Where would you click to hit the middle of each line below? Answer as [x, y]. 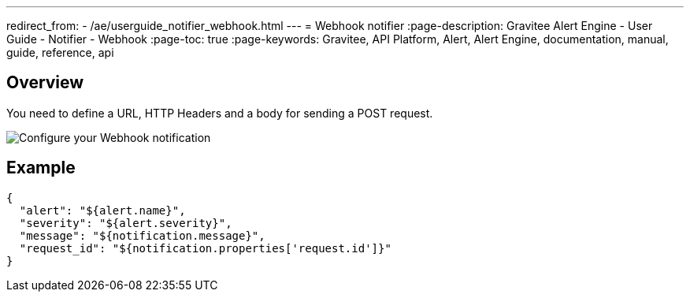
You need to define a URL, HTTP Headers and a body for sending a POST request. [220, 113]
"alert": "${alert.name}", [102, 210]
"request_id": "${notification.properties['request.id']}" [205, 248]
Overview [45, 83]
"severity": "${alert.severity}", [126, 223]
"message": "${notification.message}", [142, 235]
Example [41, 168]
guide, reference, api [60, 52]
